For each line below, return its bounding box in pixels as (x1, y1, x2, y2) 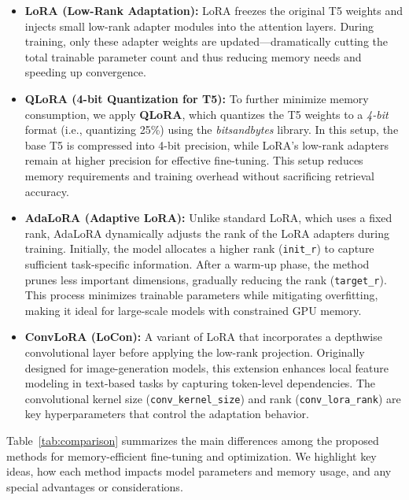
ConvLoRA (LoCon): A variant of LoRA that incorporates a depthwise (24, 328, 382, 345)
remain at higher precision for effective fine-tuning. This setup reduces (24, 152, 363, 169)
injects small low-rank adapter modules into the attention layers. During (24, 17, 374, 34)
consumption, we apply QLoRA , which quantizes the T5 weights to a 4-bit (24, 106, 389, 122)
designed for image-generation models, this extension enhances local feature (24, 359, 389, 376)
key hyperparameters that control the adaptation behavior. (24, 406, 309, 422)
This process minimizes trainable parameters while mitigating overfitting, (24, 287, 378, 303)
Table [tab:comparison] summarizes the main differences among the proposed (6, 432, 379, 449)
